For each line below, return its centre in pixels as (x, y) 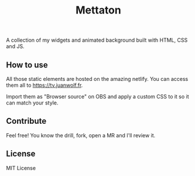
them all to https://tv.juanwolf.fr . (45, 85)
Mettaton (98, 10)
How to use (27, 65)
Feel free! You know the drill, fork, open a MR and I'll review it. (81, 135)
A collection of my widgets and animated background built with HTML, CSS (97, 40)
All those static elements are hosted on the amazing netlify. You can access (97, 79)
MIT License (21, 168)
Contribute (26, 121)
